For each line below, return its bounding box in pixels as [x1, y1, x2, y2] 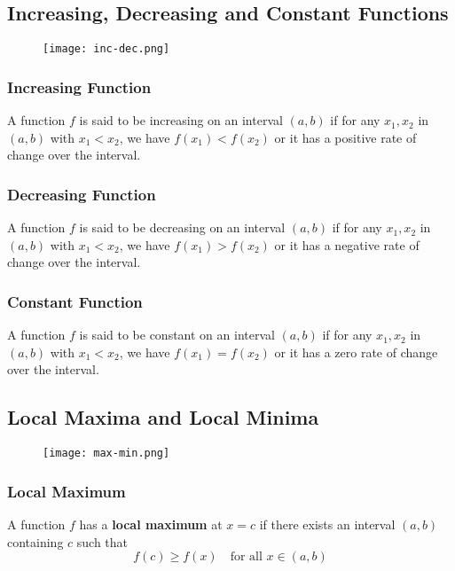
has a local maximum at [79, 514, 223, 533]
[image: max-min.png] [43, 447, 170, 460]
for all [230, 551, 263, 564]
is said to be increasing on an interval [79, 111, 283, 129]
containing [7, 532, 64, 551]
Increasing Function [7, 75, 152, 98]
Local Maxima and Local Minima [7, 403, 319, 431]
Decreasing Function [7, 183, 156, 205]
